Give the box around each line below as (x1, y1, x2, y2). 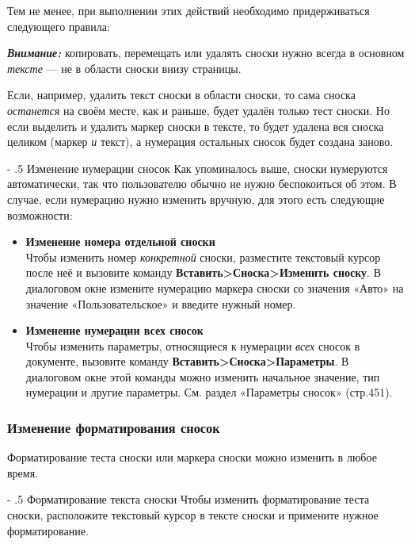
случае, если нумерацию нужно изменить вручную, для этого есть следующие (7, 190, 385, 207)
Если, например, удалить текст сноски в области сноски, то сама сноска (7, 86, 356, 103)
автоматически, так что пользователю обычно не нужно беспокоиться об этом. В (7, 175, 397, 192)
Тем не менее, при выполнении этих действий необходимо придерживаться (7, 2, 370, 18)
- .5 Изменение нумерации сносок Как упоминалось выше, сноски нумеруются (7, 159, 388, 176)
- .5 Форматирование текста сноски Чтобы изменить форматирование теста (7, 491, 370, 508)
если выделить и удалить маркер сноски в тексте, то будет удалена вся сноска (7, 117, 384, 134)
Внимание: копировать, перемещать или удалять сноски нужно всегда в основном (7, 44, 405, 61)
